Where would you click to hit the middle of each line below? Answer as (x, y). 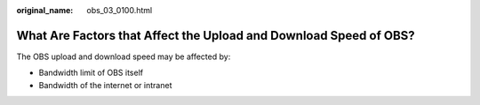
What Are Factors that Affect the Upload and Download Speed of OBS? (216, 35)
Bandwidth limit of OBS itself (91, 73)
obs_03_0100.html (120, 10)
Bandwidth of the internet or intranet (105, 85)
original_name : (45, 10)
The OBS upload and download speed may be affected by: (124, 56)
